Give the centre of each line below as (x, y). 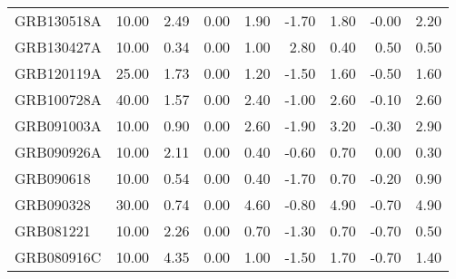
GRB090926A (58, 152)
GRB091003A (58, 125)
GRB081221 (53, 231)
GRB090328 (53, 204)
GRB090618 (53, 178)
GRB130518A (58, 20)
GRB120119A (58, 73)
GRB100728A (58, 99)
